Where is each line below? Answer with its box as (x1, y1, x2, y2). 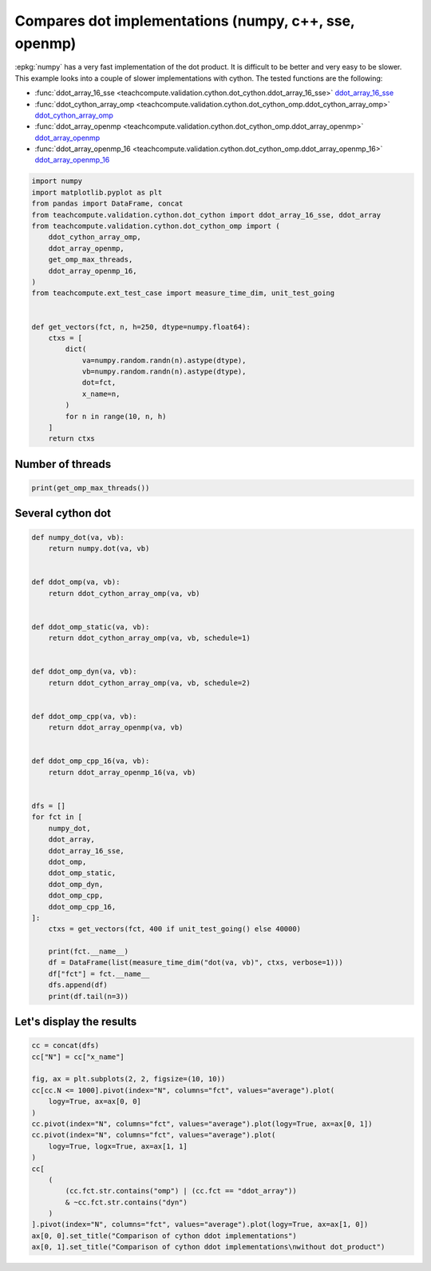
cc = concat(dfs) (31, 1041, 100, 1050)
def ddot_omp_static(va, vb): (31, 622, 150, 631)
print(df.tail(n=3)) (48, 992, 129, 1001)
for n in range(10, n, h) (65, 412, 167, 421)
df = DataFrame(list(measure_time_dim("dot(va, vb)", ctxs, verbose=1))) (48, 958, 343, 967)
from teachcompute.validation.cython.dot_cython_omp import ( (31, 222, 280, 231)
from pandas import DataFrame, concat (31, 199, 184, 208)
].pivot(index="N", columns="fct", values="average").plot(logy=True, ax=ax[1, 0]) (31, 1220, 369, 1229)
